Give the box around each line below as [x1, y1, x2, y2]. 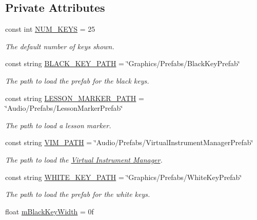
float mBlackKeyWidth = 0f [5, 206, 94, 216]
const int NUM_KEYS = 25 [5, 24, 95, 34]
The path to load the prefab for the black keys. [5, 75, 149, 86]
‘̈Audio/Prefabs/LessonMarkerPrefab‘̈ [5, 103, 123, 113]
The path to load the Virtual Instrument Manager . [5, 154, 163, 165]
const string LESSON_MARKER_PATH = [5, 92, 144, 103]
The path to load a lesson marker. [5, 119, 111, 130]
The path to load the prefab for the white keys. [5, 189, 150, 199]
